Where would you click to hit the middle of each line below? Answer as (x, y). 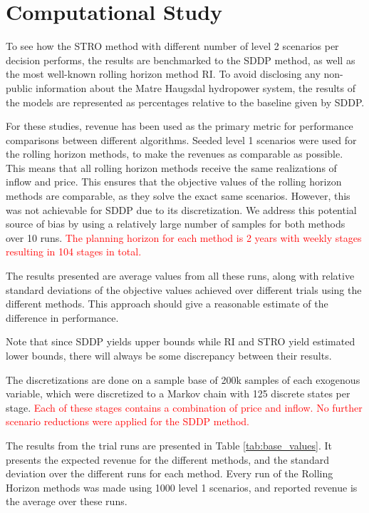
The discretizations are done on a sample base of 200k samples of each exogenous (183, 379)
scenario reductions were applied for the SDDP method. (128, 421)
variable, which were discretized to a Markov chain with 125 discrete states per (178, 393)
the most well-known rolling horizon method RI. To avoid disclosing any (163, 74)
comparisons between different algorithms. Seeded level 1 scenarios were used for (181, 139)
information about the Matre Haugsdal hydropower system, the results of (196, 87)
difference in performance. (62, 317)
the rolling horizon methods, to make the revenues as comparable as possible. (175, 154)
